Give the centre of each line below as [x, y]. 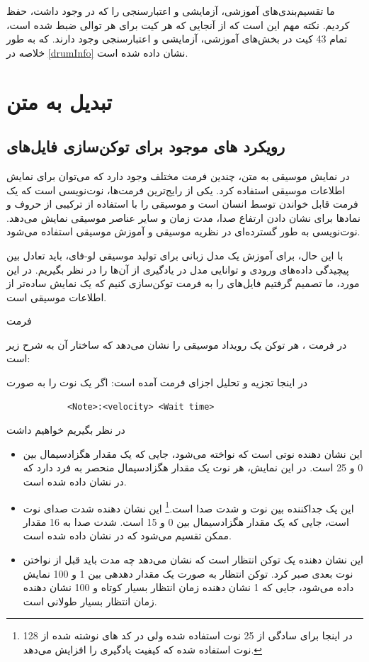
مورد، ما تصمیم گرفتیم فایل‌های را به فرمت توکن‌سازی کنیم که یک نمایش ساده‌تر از [183, 283]
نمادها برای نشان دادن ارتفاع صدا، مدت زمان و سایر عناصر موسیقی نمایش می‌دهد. [183, 217]
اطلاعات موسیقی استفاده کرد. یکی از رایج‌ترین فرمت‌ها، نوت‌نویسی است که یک [176, 190]
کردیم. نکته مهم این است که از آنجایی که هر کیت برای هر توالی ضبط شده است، [178, 24]
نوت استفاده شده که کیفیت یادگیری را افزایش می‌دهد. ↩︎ [143, 650]
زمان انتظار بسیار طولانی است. [90, 601]
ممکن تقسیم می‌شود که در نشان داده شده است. [127, 535]
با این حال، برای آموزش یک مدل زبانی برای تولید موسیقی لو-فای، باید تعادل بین [175, 255]
